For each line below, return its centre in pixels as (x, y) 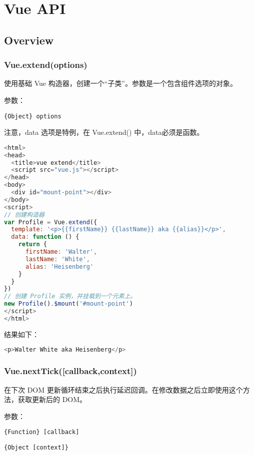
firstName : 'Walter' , (61, 252)
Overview (29, 40)
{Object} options (33, 116)
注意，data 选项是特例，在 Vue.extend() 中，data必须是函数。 (104, 132)
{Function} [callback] (42, 432)
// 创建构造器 (24, 215)
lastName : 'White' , (57, 259)
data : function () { (45, 237)
